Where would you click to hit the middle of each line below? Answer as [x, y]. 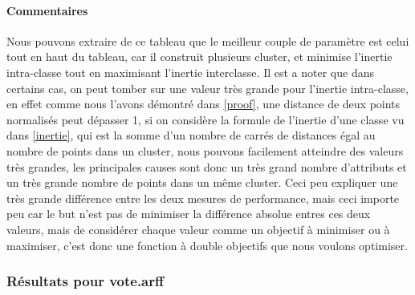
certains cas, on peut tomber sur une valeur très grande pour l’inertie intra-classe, [207, 88]
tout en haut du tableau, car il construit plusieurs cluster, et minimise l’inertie [199, 57]
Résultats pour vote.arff [85, 281]
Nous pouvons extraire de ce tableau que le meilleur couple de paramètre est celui [208, 40]
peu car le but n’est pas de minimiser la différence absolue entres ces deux [189, 214]
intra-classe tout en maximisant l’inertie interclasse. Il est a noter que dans [190, 72]
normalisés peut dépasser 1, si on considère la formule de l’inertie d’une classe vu [205, 119]
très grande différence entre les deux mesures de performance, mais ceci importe [203, 198]
